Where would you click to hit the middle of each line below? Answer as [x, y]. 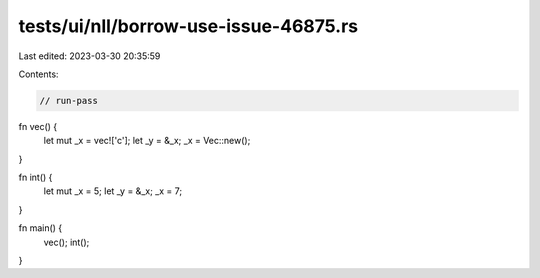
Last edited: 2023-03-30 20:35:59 [89, 56]
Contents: [38, 74]
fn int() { [35, 177]
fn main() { [40, 228]
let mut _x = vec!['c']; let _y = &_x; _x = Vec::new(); [147, 141]
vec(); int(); [66, 242]
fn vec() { [38, 126]
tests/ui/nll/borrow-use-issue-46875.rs [188, 26]
